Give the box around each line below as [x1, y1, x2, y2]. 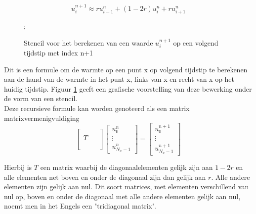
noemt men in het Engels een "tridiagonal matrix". [4, 201, 157, 211]
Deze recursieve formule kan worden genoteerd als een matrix [4, 103, 190, 113]
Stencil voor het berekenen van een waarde [24, 37, 153, 48]
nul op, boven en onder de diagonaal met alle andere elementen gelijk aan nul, [4, 191, 241, 201]
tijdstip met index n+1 [24, 47, 93, 57]
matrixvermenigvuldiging [4, 112, 80, 123]
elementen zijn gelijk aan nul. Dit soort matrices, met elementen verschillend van [4, 181, 249, 192]
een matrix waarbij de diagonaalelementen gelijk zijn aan [40, 162, 213, 172]
